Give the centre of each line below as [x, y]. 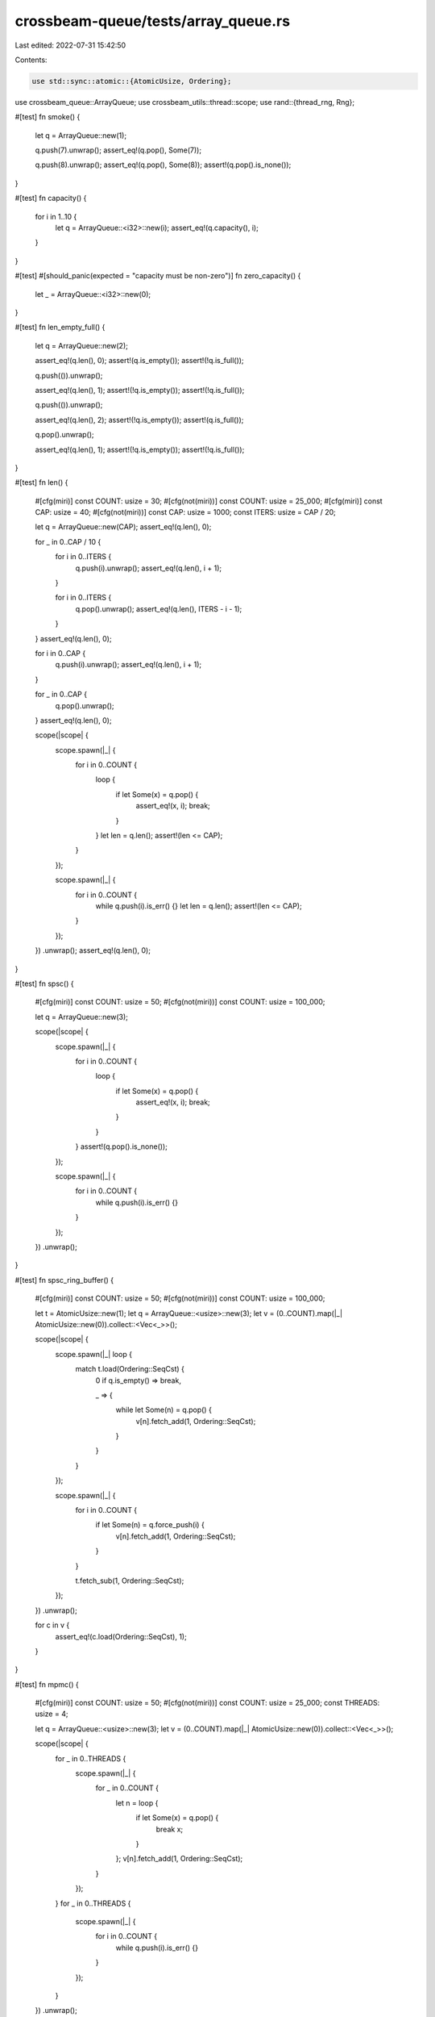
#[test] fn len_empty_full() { [60, 328]
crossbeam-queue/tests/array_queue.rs [152, 21]
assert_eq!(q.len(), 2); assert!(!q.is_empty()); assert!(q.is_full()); [139, 420]
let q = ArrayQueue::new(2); [81, 345]
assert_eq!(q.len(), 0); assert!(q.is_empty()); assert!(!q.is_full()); [140, 361]
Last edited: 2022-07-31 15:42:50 [70, 45]
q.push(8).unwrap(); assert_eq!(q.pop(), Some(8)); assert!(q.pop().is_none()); [163, 165]
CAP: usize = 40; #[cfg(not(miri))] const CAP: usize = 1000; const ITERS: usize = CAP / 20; [185, 512]
